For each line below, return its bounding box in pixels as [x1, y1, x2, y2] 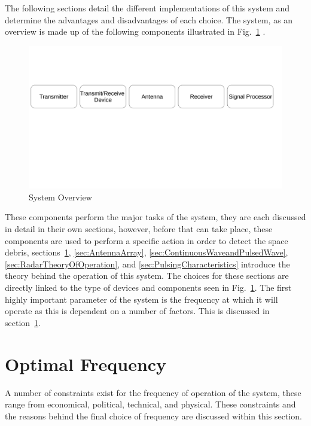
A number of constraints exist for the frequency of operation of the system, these [5, 386, 301, 398]
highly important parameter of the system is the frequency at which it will [5, 293, 278, 305]
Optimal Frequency [5, 351, 167, 376]
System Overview [29, 190, 92, 203]
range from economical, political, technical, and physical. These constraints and [5, 398, 296, 410]
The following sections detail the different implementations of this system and [5, 2, 290, 14]
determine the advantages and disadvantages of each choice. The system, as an [5, 13, 293, 26]
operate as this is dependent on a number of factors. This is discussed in [5, 305, 270, 317]
